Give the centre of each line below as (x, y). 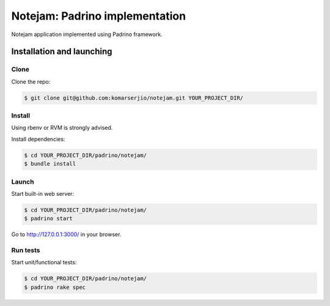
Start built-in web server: (43, 193)
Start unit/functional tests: (44, 263)
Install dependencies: (38, 139)
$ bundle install (50, 164)
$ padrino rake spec (55, 287)
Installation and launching (62, 52)
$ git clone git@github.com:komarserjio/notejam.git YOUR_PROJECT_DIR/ (134, 98)
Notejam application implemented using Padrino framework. (87, 34)
